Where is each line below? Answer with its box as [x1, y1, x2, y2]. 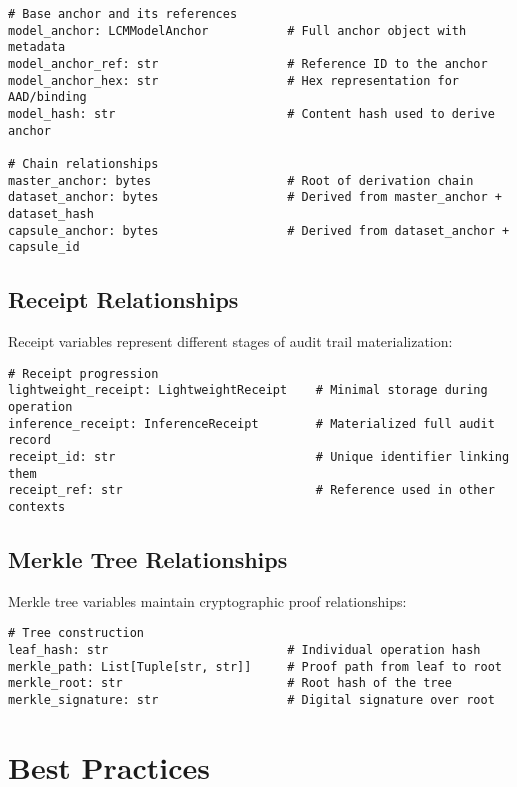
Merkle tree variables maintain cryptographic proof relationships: [8, 590, 407, 611]
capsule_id [8, 240, 80, 255]
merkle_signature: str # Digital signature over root [8, 692, 495, 707]
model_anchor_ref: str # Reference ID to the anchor [8, 56, 488, 71]
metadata [8, 40, 66, 55]
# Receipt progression [8, 366, 159, 381]
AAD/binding [8, 90, 87, 105]
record [8, 433, 51, 448]
